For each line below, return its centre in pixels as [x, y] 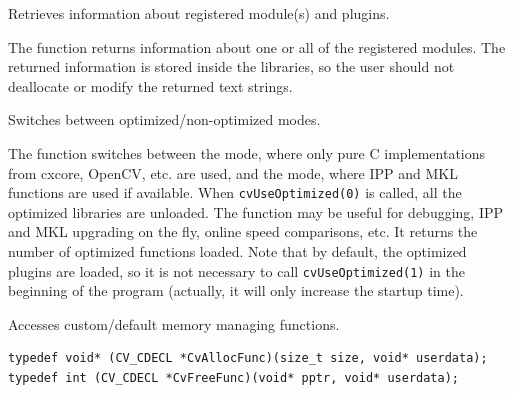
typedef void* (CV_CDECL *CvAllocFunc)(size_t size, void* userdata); [248, 358]
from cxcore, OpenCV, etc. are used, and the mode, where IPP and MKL [233, 172]
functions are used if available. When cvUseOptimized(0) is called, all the [235, 192]
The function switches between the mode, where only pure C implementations [247, 152]
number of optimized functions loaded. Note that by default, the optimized [237, 251]
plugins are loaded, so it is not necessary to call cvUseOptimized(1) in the [236, 270]
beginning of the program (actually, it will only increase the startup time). [236, 290]
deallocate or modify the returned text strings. [150, 85]
